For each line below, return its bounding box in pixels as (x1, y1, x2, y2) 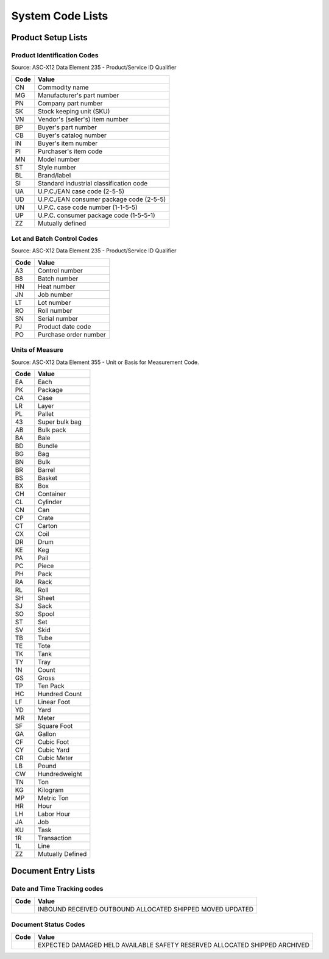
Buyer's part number (37, 123, 97, 131)
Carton (37, 521, 58, 530)
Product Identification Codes (11, 51, 99, 59)
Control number (37, 266, 83, 274)
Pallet (37, 409, 54, 418)
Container (37, 490, 66, 498)
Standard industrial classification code (37, 179, 148, 187)
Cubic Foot (37, 738, 69, 746)
